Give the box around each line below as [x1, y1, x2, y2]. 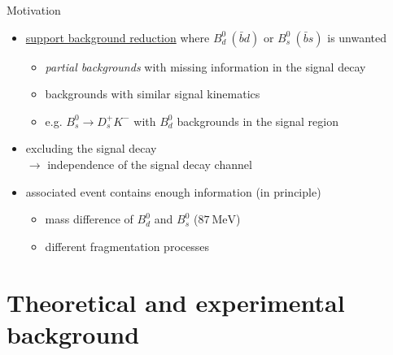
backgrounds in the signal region [177, 112, 338, 129]
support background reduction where [25, 28, 210, 45]
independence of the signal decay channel [47, 155, 252, 172]
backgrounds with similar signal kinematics [45, 85, 260, 102]
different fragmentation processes [45, 237, 209, 254]
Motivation [7, 2, 61, 18]
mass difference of [45, 210, 133, 227]
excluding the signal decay [25, 140, 157, 157]
